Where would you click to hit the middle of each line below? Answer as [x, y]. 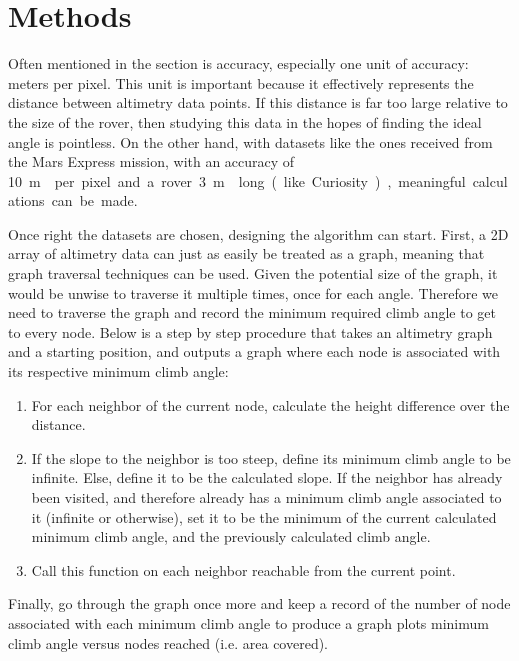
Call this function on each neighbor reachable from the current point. [243, 569]
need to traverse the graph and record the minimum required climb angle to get [252, 312]
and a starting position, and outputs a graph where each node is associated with [254, 351]
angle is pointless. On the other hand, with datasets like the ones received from [250, 141]
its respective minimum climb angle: [118, 371]
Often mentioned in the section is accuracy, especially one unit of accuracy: [238, 63]
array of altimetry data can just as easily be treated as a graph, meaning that [246, 253]
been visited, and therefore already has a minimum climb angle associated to [266, 497]
